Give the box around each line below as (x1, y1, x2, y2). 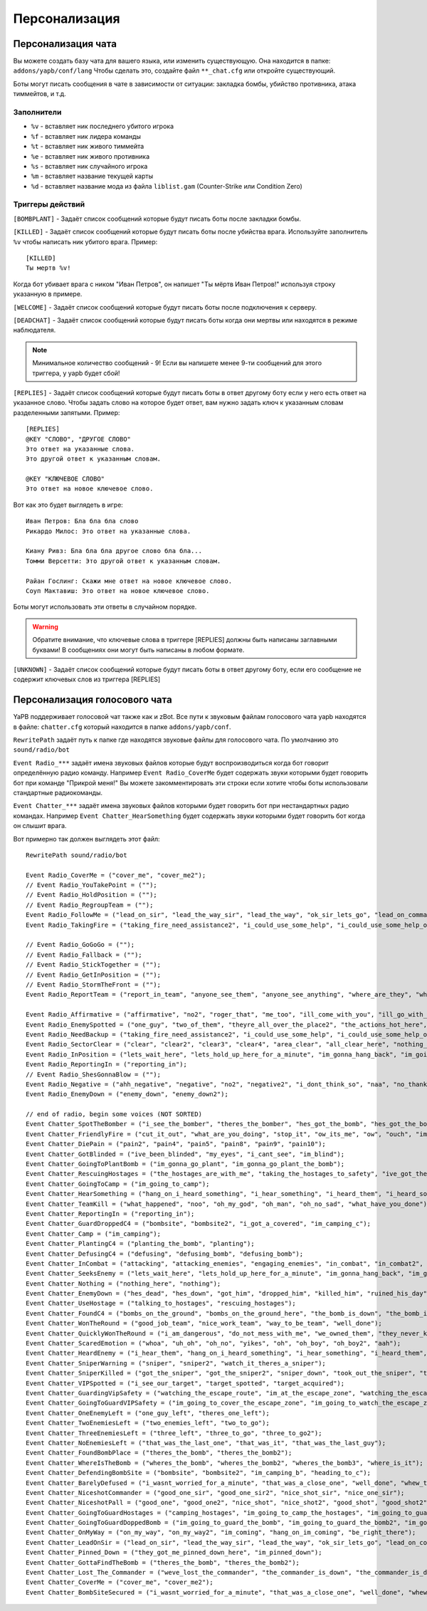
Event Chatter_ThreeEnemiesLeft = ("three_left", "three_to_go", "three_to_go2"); (26, 1429, 322, 1437)
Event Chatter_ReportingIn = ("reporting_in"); (26, 1209, 195, 1217)
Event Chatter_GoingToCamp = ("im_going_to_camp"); (26, 1180, 210, 1188)
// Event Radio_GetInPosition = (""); (26, 970, 162, 979)
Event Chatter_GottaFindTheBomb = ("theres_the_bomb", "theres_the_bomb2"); (26, 1558, 300, 1566)
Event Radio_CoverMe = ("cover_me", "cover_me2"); (26, 871, 206, 879)
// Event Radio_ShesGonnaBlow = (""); (26, 1070, 162, 1079)
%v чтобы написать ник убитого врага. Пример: (13, 237, 158, 246)
